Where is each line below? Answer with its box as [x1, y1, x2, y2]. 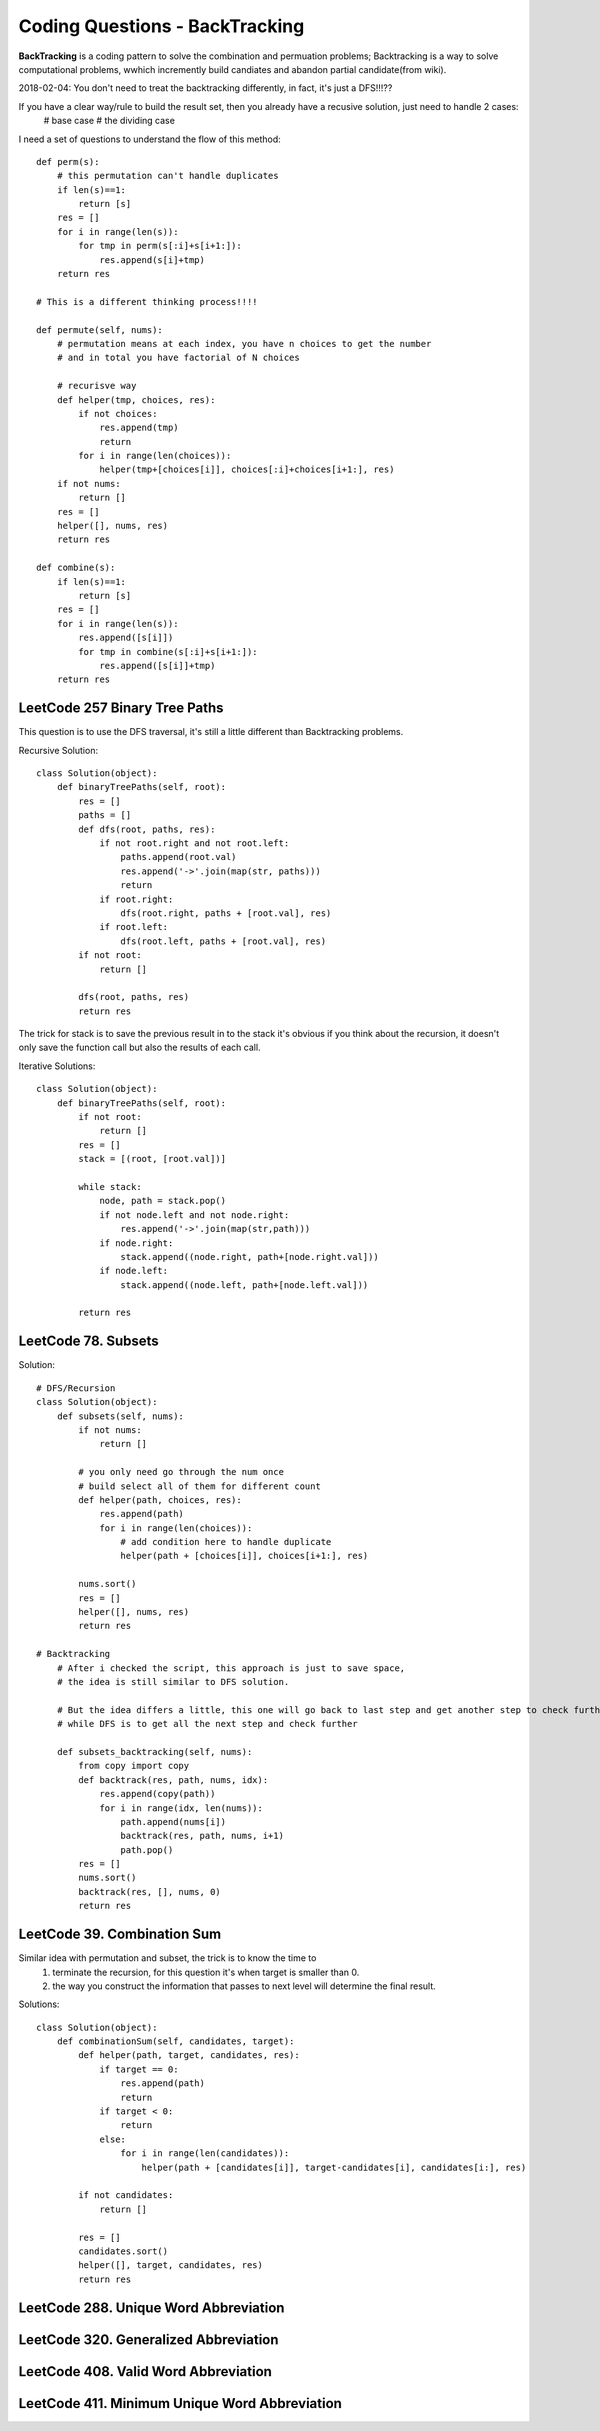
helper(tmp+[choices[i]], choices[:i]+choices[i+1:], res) [99, 464, 395, 475]
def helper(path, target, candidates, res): [78, 2050, 300, 2061]
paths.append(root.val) [120, 851, 237, 863]
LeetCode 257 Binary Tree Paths [18, 700, 224, 717]
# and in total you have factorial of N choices [56, 352, 300, 364]
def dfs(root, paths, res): [78, 823, 216, 835]
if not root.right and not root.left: [99, 837, 290, 849]
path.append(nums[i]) [120, 1816, 227, 1827]
